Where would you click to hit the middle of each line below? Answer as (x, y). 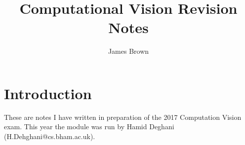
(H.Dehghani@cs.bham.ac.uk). (50, 136)
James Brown (128, 51)
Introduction (48, 93)
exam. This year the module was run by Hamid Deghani (89, 127)
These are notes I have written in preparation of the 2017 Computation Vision (123, 117)
